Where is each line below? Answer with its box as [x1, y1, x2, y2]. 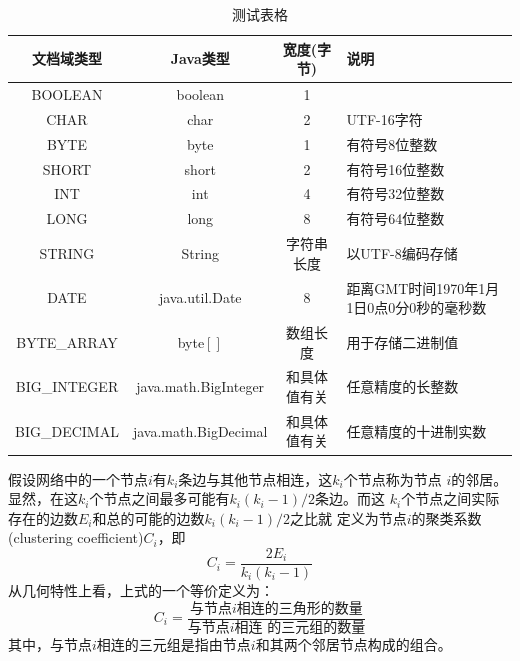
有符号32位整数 [346, 183, 445, 204]
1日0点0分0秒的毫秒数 [346, 297, 487, 318]
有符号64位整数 [346, 208, 445, 229]
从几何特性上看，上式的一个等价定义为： [8, 579, 274, 600]
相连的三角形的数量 [236, 601, 363, 616]
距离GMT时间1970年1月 [346, 277, 500, 298]
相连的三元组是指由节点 [96, 634, 251, 655]
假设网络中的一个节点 [8, 468, 148, 489]
